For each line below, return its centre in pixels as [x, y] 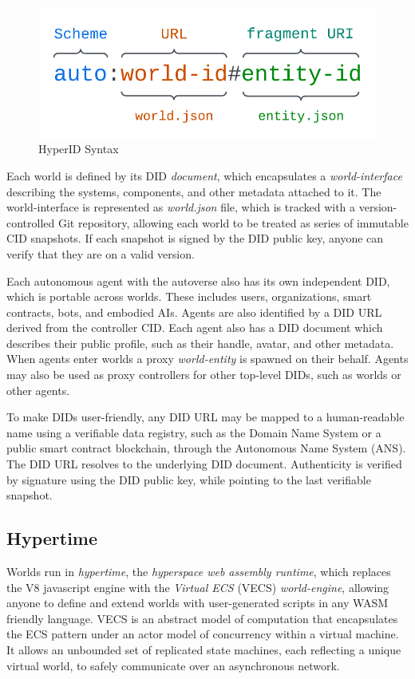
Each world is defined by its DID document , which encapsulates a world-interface [204, 175]
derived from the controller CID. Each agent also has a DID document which [195, 328]
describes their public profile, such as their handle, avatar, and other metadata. [200, 343]
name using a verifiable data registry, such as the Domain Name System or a [194, 432]
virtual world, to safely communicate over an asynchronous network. [173, 665]
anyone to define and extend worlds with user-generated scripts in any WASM [198, 603]
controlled [31, 222]
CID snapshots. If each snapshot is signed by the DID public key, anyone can [195, 238]
